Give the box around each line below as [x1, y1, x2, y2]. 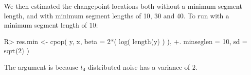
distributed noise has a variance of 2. [88, 61, 197, 72]
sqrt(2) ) [4, 45, 29, 56]
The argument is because [4, 61, 78, 72]
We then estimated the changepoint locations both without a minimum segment [4, 1, 242, 11]
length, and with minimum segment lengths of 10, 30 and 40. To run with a [4, 10, 229, 20]
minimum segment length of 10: [4, 20, 98, 30]
